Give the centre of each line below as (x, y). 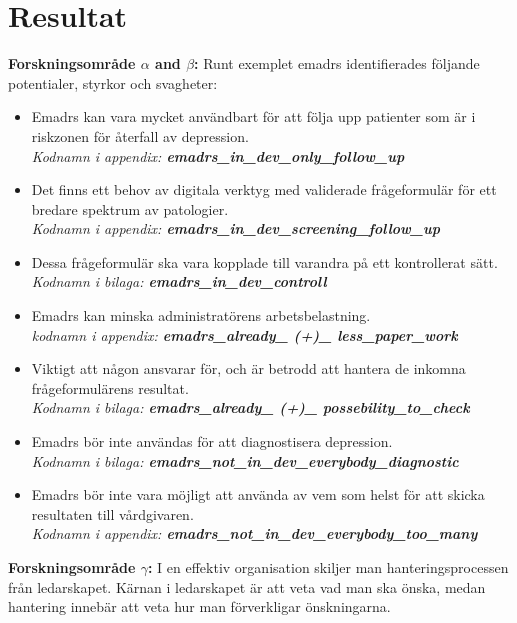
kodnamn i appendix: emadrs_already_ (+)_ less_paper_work (244, 334)
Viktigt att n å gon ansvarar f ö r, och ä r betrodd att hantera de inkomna (248, 368)
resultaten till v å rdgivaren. (112, 513)
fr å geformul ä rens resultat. (110, 387)
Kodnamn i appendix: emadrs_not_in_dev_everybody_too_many (254, 533)
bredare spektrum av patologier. (130, 208)
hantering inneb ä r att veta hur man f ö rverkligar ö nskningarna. (199, 606)
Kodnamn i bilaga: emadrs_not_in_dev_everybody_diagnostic (245, 460)
